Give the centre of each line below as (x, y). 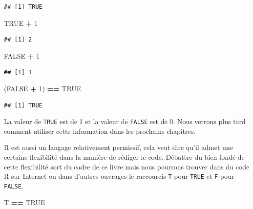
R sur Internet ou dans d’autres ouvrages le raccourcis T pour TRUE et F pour (119, 176)
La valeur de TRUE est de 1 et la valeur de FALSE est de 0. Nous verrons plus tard (125, 121)
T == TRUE (25, 202)
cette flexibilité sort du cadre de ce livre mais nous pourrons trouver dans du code (127, 166)
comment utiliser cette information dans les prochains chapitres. (100, 131)
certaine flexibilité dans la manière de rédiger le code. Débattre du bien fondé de (124, 157)
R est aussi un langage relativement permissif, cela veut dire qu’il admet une (118, 147)
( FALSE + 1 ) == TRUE (43, 88)
